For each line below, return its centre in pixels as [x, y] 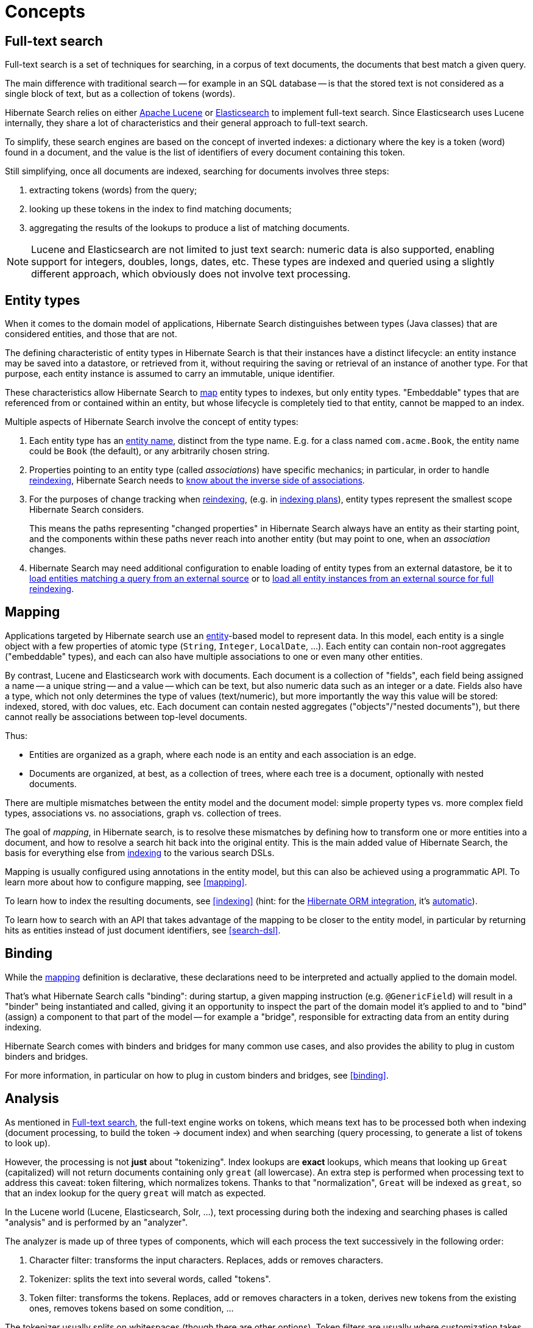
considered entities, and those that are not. [91, 334]
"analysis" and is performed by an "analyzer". [97, 1222]
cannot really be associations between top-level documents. [126, 716]
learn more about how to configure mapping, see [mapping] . [126, 882]
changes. [48, 549]
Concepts [45, 12]
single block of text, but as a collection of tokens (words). [120, 94]
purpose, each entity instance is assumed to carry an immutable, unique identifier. [170, 374]
